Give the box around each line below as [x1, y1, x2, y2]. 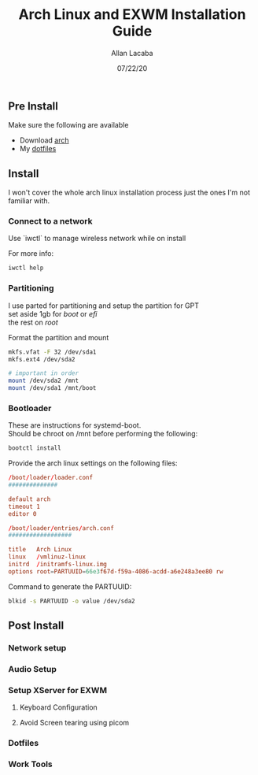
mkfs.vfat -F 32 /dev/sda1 [8, 348, 97, 356]
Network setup [8, 643, 67, 653]
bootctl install [8, 444, 61, 452]
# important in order [8, 369, 79, 377]
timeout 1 [8, 502, 41, 510]
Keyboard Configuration [19, 703, 98, 712]
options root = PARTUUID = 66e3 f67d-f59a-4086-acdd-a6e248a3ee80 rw [8, 567, 223, 576]
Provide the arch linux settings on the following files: [8, 458, 179, 468]
